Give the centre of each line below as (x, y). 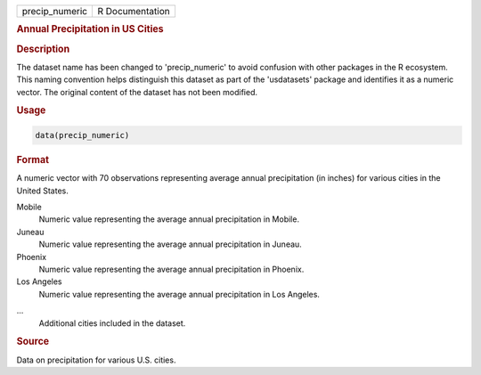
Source (33, 341)
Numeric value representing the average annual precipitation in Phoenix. (171, 269)
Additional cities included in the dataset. (112, 323)
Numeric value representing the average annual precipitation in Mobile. (169, 219)
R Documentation (134, 11)
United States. (42, 191)
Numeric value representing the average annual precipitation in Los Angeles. (179, 294)
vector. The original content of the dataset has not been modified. (137, 92)
